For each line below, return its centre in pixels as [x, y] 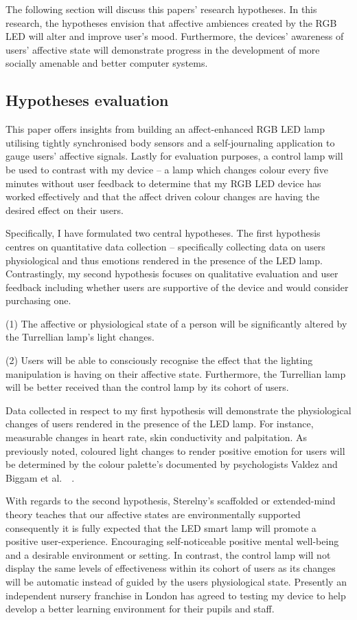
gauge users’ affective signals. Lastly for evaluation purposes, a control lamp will [174, 156]
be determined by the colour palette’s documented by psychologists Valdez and [172, 464]
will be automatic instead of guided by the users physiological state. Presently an [176, 581]
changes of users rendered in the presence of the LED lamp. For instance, [160, 424]
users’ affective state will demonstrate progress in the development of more [163, 49]
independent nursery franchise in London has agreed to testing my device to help [176, 595]
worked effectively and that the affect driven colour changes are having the [163, 196]
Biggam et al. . [40, 477]
